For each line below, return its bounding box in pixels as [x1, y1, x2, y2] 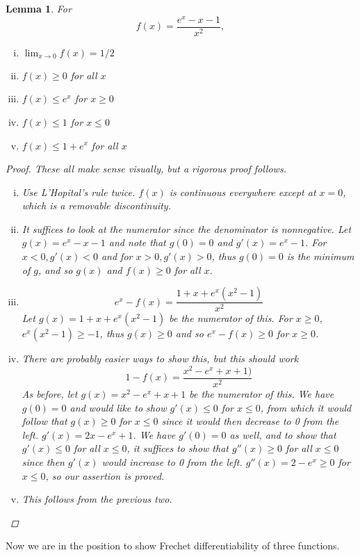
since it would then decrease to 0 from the [161, 414, 339, 428]
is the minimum [286, 249, 354, 264]
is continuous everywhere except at [169, 184, 316, 199]
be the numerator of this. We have [189, 387, 334, 401]
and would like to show [69, 400, 167, 414]
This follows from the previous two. [22, 492, 172, 506]
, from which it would [260, 400, 352, 414]
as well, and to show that [229, 427, 336, 442]
